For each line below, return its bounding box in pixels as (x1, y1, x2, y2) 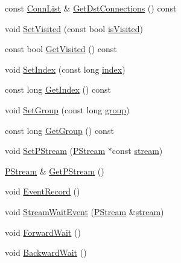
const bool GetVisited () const (5, 42, 117, 55)
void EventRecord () (5, 185, 80, 198)
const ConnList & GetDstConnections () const (5, 2, 177, 14)
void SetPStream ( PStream (5, 144, 106, 157)
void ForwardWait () (5, 225, 81, 238)
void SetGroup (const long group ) (5, 103, 130, 116)
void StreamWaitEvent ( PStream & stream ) (5, 205, 164, 218)
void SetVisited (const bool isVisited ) (5, 22, 144, 35)
